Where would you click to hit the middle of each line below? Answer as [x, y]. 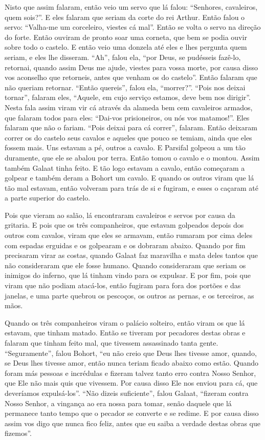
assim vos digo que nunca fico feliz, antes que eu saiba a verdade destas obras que [132, 423]
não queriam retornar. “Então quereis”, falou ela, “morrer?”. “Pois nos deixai [125, 87]
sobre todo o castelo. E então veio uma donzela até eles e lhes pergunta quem [126, 47]
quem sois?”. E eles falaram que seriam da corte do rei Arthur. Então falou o [125, 17]
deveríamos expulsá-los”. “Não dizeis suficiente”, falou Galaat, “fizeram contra [127, 393]
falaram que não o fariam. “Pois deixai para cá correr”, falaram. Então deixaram [131, 127]
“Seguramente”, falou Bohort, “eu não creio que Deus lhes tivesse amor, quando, [131, 353]
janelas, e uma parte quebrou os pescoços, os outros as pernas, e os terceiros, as [129, 295]
